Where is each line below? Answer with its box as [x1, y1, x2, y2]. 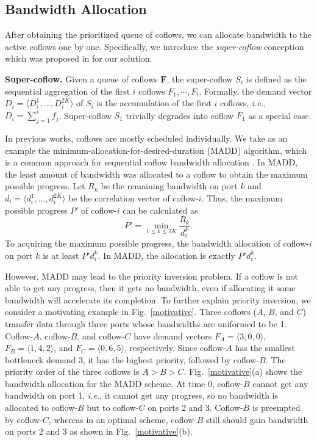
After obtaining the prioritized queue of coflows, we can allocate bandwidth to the [5, 28, 312, 41]
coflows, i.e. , [220, 96, 266, 109]
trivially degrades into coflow [126, 109, 234, 121]
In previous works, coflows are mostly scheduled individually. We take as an [5, 132, 288, 145]
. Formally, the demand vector [199, 84, 312, 97]
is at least [43, 248, 79, 261]
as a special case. [248, 109, 312, 121]
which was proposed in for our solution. [5, 52, 152, 65]
